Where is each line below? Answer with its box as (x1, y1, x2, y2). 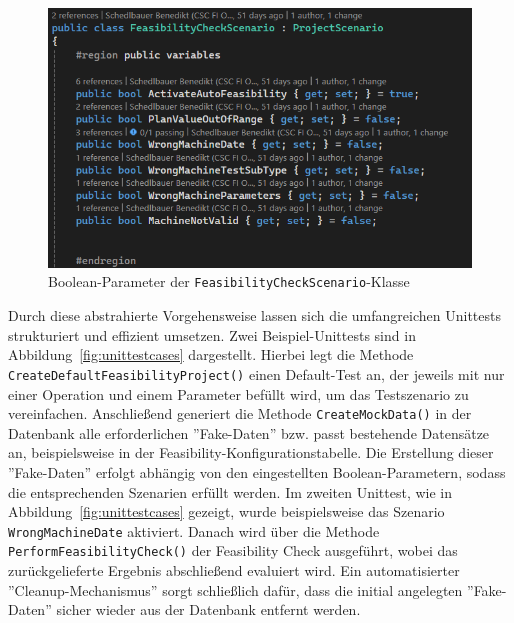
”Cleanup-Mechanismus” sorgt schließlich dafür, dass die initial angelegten (8, 579, 463, 600)
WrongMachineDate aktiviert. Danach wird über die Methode (8, 520, 380, 541)
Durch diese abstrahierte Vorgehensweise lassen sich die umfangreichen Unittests (8, 305, 501, 326)
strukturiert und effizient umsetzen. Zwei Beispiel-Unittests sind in (8, 324, 416, 345)
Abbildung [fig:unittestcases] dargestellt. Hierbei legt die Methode (8, 344, 414, 365)
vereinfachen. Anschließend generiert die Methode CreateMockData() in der (8, 403, 472, 424)
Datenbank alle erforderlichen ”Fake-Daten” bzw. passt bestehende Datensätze (8, 422, 490, 443)
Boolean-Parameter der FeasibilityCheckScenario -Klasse (48, 271, 410, 292)
